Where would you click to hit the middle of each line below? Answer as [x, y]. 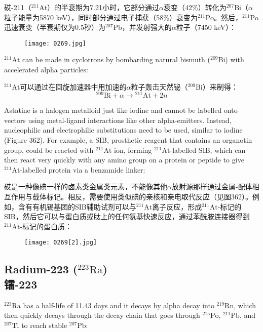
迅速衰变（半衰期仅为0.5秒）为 [55, 27]
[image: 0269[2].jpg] [61, 243]
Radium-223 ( [41, 269]
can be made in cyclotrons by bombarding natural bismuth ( [117, 59]
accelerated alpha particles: [46, 70]
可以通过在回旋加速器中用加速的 [73, 86]
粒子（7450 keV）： [206, 27]
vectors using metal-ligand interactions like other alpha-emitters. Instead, [118, 120]
